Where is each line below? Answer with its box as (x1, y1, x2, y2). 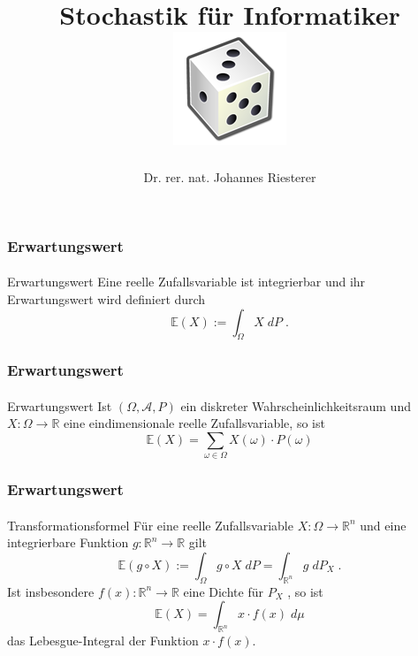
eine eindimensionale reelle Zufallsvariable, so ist (63, 414, 325, 432)
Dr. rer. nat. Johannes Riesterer (143, 168, 316, 187)
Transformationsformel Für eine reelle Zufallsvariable (7, 515, 293, 534)
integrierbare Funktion (7, 533, 129, 552)
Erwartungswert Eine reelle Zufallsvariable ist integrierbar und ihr (7, 272, 366, 291)
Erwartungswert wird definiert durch (7, 290, 206, 309)
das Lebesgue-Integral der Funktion (7, 631, 199, 650)
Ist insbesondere (7, 582, 95, 600)
